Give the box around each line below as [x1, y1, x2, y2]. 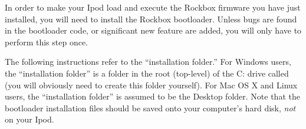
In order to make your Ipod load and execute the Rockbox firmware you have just [5, 1, 301, 13]
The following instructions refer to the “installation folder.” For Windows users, [5, 55, 291, 68]
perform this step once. [5, 35, 88, 48]
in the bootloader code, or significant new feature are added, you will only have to [5, 24, 302, 37]
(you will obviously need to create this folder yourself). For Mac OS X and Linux [5, 78, 298, 91]
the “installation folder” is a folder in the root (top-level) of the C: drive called [5, 67, 289, 79]
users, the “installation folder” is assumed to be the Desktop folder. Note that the [5, 90, 300, 102]
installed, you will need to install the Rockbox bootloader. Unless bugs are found [5, 12, 297, 25]
